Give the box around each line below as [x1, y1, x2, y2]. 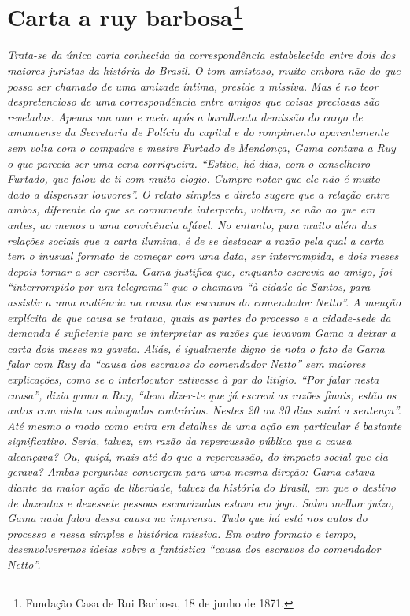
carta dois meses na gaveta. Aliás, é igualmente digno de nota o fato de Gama [7, 340, 385, 356]
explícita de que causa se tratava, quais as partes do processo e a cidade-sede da [7, 309, 391, 325]
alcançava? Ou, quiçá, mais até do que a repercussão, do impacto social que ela [7, 447, 388, 464]
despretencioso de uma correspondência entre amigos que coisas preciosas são [7, 93, 380, 109]
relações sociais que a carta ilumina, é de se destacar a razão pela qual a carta [7, 232, 384, 248]
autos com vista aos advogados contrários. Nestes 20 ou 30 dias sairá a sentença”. [7, 402, 401, 418]
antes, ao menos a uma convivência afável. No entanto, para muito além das [7, 216, 377, 232]
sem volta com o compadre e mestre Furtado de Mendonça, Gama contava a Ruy [7, 139, 396, 156]
